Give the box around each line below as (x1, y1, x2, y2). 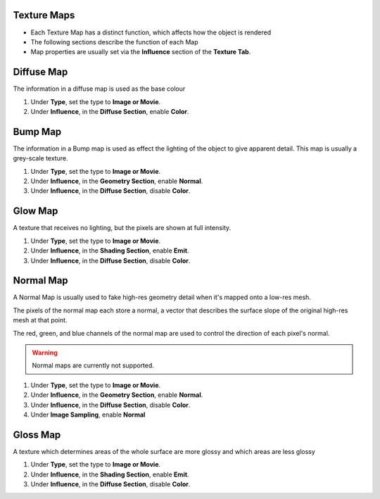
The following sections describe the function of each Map (30, 37, 198, 46)
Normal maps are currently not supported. (32, 361, 155, 369)
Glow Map (13, 205, 58, 217)
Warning (32, 348, 58, 357)
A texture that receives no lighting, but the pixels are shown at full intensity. (13, 224, 232, 232)
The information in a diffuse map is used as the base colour (13, 84, 186, 93)
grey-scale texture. (13, 154, 68, 163)
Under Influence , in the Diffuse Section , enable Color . (30, 107, 189, 115)
